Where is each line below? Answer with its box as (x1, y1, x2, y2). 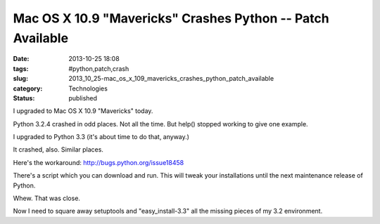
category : (13, 84, 43, 93)
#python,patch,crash (68, 64, 129, 73)
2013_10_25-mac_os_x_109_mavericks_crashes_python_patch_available (68, 74, 274, 83)
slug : (13, 74, 28, 83)
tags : (13, 64, 29, 73)
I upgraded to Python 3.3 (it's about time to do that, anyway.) (13, 133, 190, 141)
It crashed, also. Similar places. (13, 145, 103, 154)
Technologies (68, 84, 108, 93)
